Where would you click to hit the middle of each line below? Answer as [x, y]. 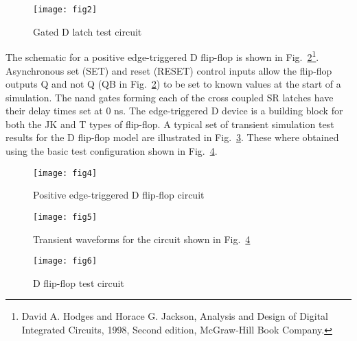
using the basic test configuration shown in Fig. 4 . [112, 151]
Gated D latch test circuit [88, 31]
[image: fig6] [65, 261]
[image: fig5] [65, 217]
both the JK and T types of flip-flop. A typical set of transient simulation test [170, 124]
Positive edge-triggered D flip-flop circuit [119, 195]
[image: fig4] [65, 173]
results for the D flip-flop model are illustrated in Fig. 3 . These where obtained [172, 137]
